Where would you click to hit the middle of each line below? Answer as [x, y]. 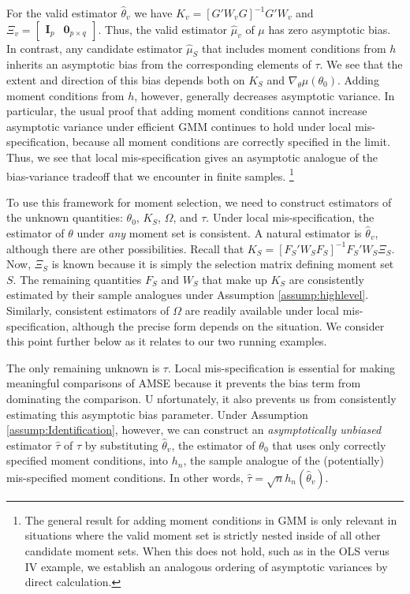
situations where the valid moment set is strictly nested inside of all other [203, 535]
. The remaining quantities [77, 279]
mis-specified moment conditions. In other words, [125, 477]
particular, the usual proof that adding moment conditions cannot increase [187, 111]
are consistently [326, 279]
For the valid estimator [62, 13]
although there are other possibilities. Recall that [125, 248]
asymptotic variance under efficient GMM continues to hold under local [179, 126]
